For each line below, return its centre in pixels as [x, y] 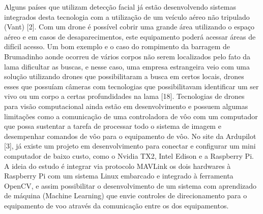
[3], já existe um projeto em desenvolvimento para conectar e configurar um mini [130, 146]
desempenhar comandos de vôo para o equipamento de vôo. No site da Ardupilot [130, 136]
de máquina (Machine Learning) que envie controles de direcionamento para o [126, 195]
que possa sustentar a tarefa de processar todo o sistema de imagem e [113, 126]
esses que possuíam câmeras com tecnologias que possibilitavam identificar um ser [131, 86]
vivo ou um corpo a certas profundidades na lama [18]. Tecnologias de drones [124, 96]
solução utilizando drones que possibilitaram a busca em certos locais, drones [124, 76]
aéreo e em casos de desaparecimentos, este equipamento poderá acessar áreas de [130, 36]
